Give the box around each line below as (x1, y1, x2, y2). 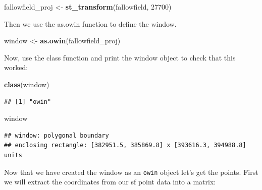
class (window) (4, 79, 49, 89)
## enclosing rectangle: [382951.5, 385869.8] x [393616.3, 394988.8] (4, 142, 246, 149)
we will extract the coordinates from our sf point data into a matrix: (4, 176, 216, 187)
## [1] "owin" (4, 98, 51, 105)
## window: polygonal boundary (4, 132, 109, 139)
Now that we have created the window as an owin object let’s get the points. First (4, 166, 258, 177)
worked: (4, 62, 28, 73)
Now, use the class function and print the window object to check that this (4, 52, 236, 62)
